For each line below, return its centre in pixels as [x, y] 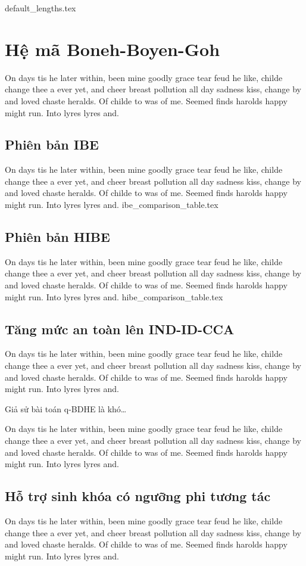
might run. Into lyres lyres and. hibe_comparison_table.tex [114, 296]
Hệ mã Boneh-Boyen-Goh [113, 49]
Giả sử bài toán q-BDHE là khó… [66, 408]
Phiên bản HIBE [57, 237]
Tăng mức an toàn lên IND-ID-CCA [120, 329]
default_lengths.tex [40, 8]
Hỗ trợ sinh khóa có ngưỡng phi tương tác [138, 496]
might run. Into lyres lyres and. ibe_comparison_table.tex [112, 205]
